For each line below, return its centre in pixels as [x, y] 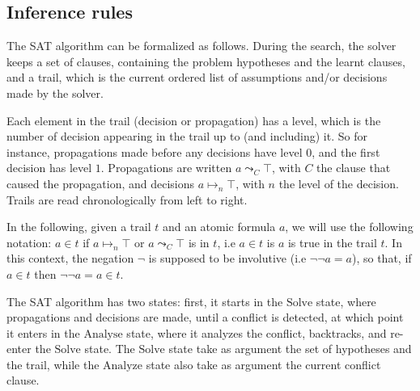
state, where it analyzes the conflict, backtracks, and [257, 332]
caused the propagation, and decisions [101, 183]
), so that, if [382, 258]
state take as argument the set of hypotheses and [290, 349]
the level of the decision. [339, 183]
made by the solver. [55, 92]
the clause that [354, 168]
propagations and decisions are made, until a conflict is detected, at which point [205, 317]
